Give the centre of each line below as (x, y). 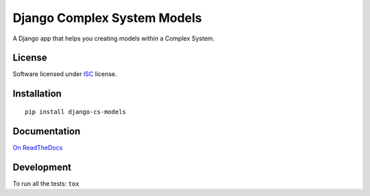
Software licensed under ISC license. (65, 74)
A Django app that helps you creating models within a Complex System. (114, 38)
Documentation (47, 131)
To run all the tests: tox (46, 183)
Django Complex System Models (107, 18)
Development (42, 167)
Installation (37, 94)
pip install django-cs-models (76, 112)
